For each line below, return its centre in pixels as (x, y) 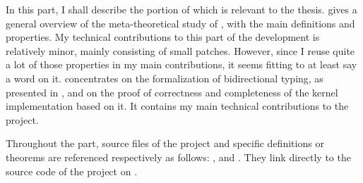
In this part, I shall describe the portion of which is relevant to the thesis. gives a (181, 9)
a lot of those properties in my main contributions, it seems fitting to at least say (181, 64)
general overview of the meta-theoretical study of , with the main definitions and (180, 23)
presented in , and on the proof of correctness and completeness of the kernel (172, 92)
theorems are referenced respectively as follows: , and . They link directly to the (178, 157)
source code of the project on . (72, 171)
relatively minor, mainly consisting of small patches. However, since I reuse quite (180, 50)
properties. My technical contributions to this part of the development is (163, 37)
